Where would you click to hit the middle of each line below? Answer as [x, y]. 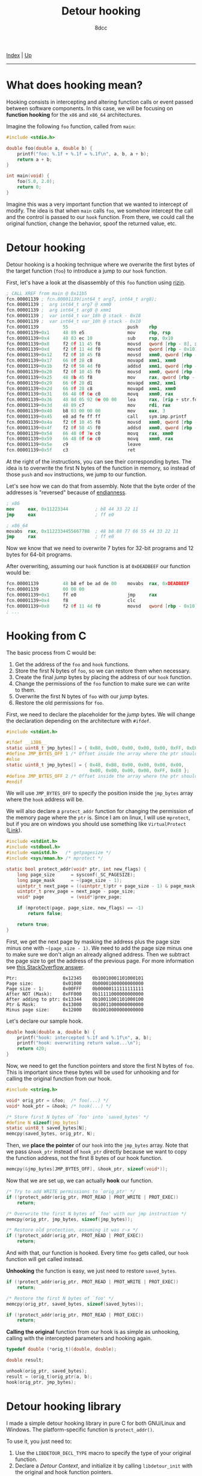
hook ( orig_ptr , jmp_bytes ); [41, 1382]
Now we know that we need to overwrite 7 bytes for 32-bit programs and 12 [100, 548]
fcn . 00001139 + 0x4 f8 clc [71, 600]
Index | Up [19, 55]
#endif [14, 782]
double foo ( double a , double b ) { [50, 148]
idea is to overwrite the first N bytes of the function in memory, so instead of [101, 468]
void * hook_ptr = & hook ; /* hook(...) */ [59, 1106]
